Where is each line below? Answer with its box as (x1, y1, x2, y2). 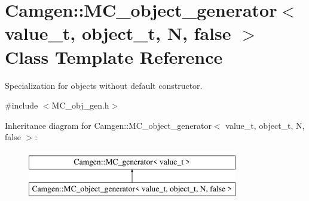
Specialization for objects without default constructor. (5, 79, 203, 91)
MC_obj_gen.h (51, 99, 109, 112)
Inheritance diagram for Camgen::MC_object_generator (5, 119, 212, 131)
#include (5, 99, 38, 112)
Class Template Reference (5, 44, 223, 69)
